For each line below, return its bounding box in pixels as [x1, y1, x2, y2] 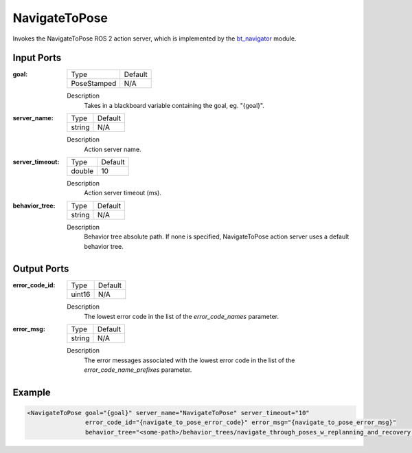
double [71, 166, 94, 176]
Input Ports [12, 52, 62, 64]
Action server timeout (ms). [84, 189, 161, 197]
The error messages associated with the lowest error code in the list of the [84, 356, 295, 364]
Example [12, 386, 51, 398]
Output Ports [12, 263, 69, 275]
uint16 [71, 289, 91, 299]
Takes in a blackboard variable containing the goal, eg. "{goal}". [84, 101, 264, 109]
